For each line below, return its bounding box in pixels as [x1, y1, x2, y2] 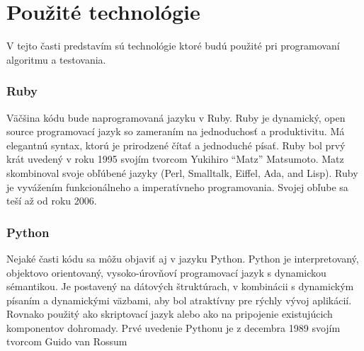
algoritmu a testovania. [6, 52, 106, 67]
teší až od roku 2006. [6, 193, 97, 208]
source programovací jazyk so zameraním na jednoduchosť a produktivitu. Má [6, 124, 345, 139]
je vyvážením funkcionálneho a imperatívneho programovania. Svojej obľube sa [6, 179, 348, 194]
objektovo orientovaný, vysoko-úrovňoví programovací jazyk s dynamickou [6, 265, 326, 280]
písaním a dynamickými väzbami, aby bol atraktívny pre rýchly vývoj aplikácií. [6, 292, 352, 307]
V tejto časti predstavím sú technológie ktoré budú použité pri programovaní [6, 38, 340, 53]
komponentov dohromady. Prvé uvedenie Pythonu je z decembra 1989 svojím [6, 320, 341, 335]
